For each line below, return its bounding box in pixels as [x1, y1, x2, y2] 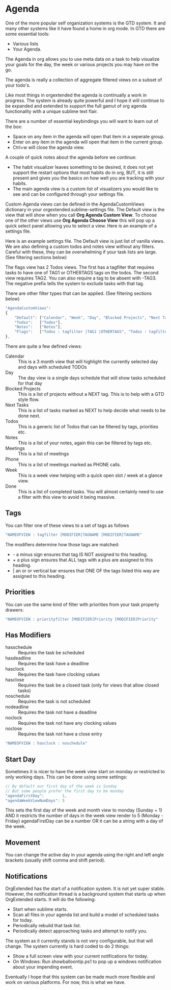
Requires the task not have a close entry [18, 731, 103, 737]
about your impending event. [12, 964, 73, 970]
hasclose [5, 677, 24, 683]
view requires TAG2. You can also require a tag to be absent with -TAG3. [5, 275, 157, 281]
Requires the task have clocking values [18, 671, 100, 677]
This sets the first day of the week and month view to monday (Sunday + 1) [5, 807, 163, 814]
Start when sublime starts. [12, 906, 68, 912]
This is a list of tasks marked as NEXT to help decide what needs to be [18, 408, 166, 414]
